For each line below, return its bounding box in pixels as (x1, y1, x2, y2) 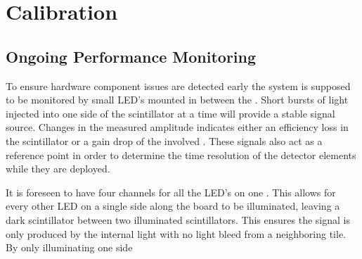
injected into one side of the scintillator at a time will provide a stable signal (6, 106, 335, 120)
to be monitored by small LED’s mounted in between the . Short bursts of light (6, 92, 349, 107)
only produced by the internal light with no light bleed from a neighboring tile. (6, 226, 347, 241)
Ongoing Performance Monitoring (6, 45, 257, 67)
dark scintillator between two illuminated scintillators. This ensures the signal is (6, 212, 350, 227)
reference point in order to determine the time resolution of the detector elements (6, 147, 356, 162)
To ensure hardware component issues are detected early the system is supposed (6, 78, 351, 93)
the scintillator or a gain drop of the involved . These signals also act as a (6, 133, 323, 148)
